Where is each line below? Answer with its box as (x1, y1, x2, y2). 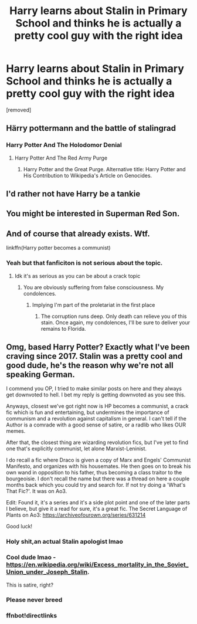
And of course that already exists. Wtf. (6, 229, 151, 239)
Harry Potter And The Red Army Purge (14, 154, 107, 161)
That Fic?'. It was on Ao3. (6, 488, 67, 495)
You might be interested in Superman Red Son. (6, 209, 180, 219)
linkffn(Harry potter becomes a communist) (6, 245, 111, 252)
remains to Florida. (40, 325, 86, 332)
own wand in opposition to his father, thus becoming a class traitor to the (6, 469, 182, 476)
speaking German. (6, 369, 75, 379)
